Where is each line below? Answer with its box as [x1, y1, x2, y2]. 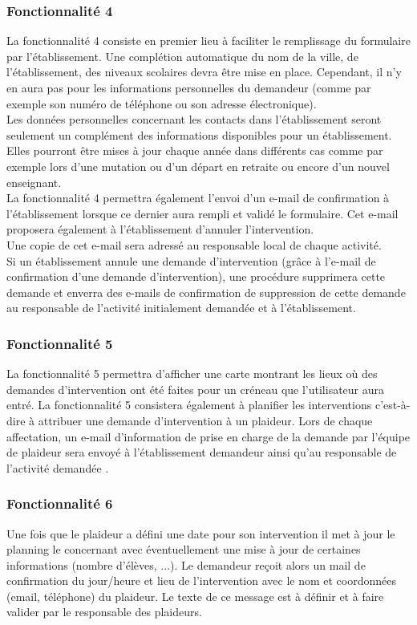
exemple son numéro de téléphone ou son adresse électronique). [6, 95, 317, 112]
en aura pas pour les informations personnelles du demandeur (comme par [6, 79, 371, 95]
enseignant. [6, 173, 62, 190]
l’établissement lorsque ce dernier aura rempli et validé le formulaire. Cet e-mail [6, 205, 399, 221]
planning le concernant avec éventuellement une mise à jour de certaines [6, 541, 361, 558]
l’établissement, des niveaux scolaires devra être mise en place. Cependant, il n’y [6, 63, 402, 80]
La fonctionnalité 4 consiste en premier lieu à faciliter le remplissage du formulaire [6, 32, 411, 49]
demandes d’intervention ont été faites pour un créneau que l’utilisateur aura [6, 380, 385, 397]
